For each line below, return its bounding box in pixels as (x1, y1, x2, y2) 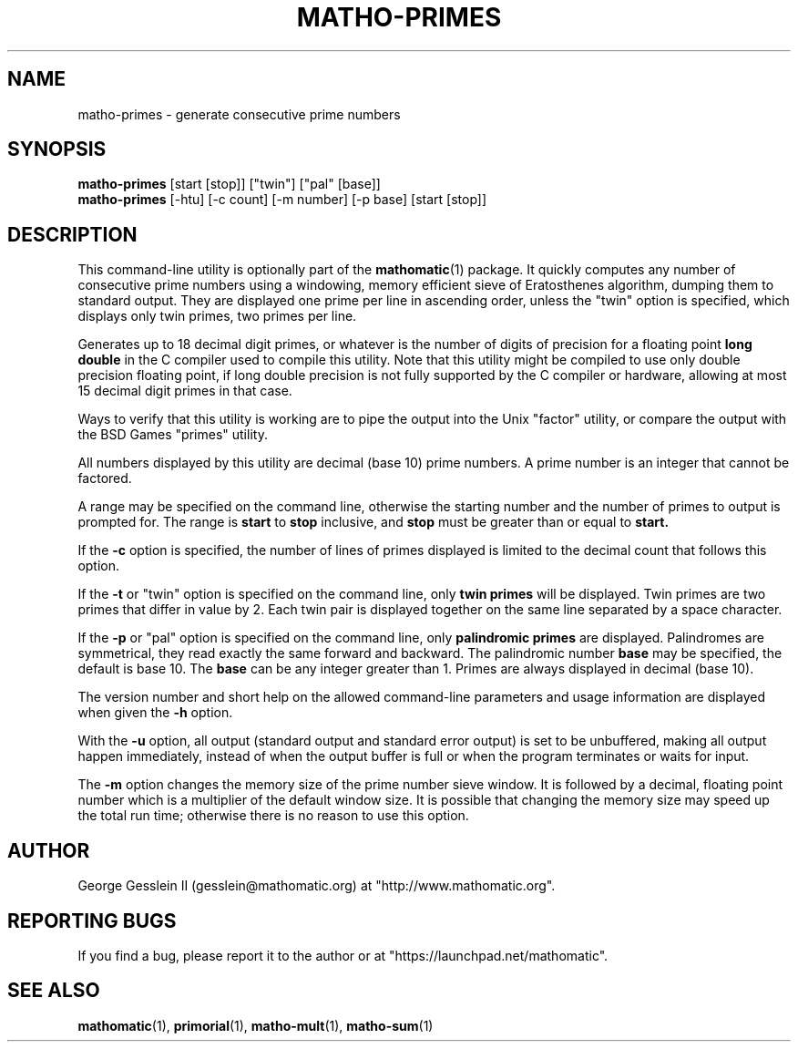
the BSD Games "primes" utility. (77, 427, 268, 443)
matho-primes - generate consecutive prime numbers (77, 106, 401, 122)
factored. (77, 470, 132, 487)
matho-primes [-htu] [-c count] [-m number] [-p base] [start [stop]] (77, 191, 487, 208)
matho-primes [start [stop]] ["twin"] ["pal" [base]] (77, 176, 381, 192)
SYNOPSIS (7, 138, 107, 161)
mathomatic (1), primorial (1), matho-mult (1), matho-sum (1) (77, 1017, 434, 1034)
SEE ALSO (7, 979, 100, 1003)
